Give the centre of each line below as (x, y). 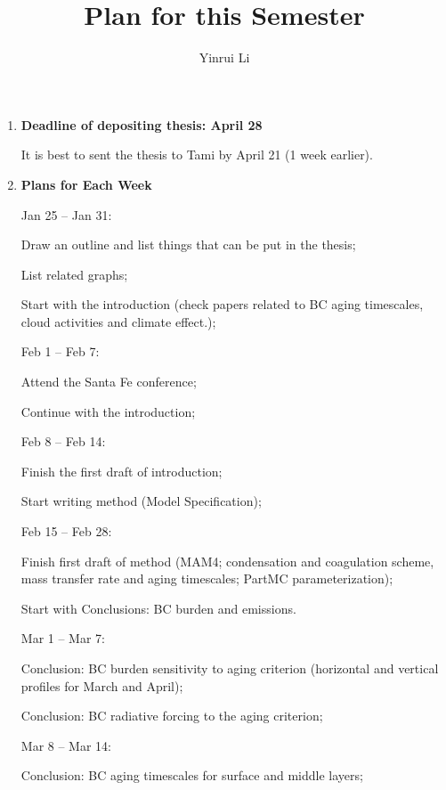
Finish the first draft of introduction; (122, 471)
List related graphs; (74, 274)
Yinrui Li (224, 57)
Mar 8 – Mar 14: (66, 745)
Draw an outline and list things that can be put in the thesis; (188, 244)
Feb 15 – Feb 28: (66, 531)
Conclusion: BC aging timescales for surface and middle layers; (192, 775)
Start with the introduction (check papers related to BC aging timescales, (222, 304)
